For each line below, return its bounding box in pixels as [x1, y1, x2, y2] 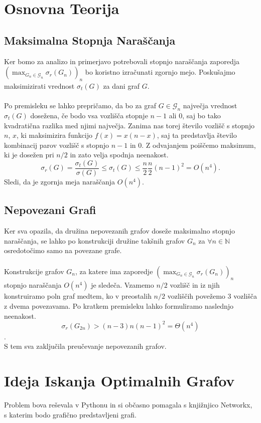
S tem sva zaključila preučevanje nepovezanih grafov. [4, 341, 167, 351]
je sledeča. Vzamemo [91, 280, 154, 290]
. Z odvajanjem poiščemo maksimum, [142, 139, 256, 150]
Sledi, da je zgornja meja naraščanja [4, 176, 115, 186]
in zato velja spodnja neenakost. [70, 149, 169, 160]
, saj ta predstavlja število [157, 130, 237, 140]
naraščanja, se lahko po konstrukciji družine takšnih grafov [4, 235, 185, 246]
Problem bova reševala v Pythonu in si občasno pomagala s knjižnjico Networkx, [4, 399, 252, 409]
